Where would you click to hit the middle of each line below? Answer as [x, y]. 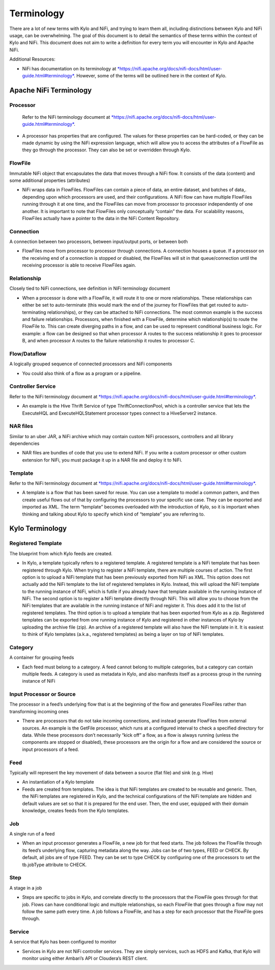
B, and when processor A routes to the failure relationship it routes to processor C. [109, 341]
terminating [34, 312]
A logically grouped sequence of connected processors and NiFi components [91, 364]
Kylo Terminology [38, 529]
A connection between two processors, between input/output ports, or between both [99, 241]
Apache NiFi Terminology [50, 90]
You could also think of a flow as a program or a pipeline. [82, 373]
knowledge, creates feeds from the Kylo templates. [76, 811]
